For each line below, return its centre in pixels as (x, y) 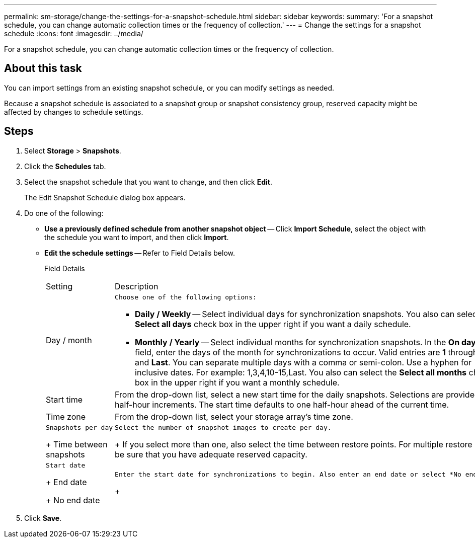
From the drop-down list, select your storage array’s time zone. (234, 416)
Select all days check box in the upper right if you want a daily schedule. (273, 324)
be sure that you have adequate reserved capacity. (211, 454)
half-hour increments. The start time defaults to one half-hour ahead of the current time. (282, 404)
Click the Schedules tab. (65, 166)
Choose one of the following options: (186, 297)
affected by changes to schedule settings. (74, 112)
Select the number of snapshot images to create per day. (223, 427)
